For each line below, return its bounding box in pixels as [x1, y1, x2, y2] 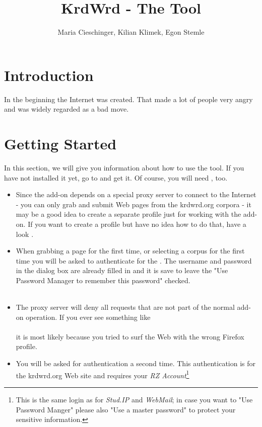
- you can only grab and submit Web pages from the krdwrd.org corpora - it [16, 199, 251, 209]
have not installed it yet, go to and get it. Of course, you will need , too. [4, 172, 228, 183]
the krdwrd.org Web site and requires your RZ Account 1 [16, 368, 189, 380]
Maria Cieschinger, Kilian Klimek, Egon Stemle [57, 27, 205, 37]
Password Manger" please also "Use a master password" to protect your [16, 404, 236, 414]
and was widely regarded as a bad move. [4, 104, 129, 114]
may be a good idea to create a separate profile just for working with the [16, 209, 241, 219]
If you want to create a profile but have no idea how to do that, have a [28, 218, 246, 229]
